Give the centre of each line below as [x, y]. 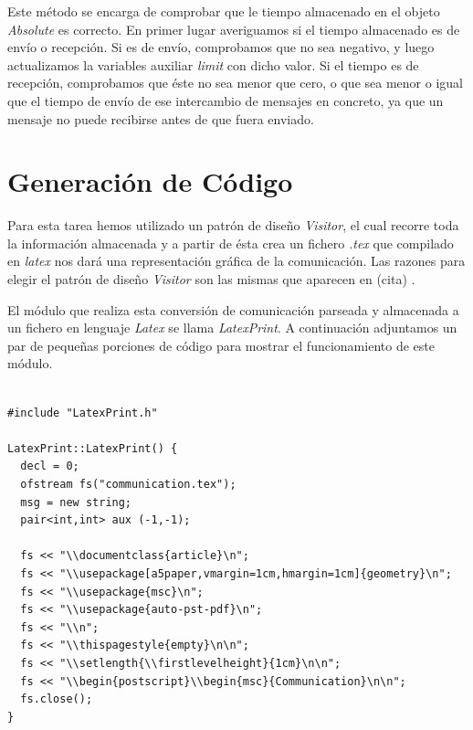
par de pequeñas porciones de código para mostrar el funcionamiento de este [221, 345]
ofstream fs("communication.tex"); [128, 484]
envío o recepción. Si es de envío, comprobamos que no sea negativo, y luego [221, 47]
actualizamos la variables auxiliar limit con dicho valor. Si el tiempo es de [213, 64]
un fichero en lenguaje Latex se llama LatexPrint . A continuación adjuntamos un [232, 328]
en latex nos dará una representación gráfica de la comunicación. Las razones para [236, 261]
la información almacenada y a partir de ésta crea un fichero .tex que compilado [231, 243]
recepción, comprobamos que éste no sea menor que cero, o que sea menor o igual [235, 83]
